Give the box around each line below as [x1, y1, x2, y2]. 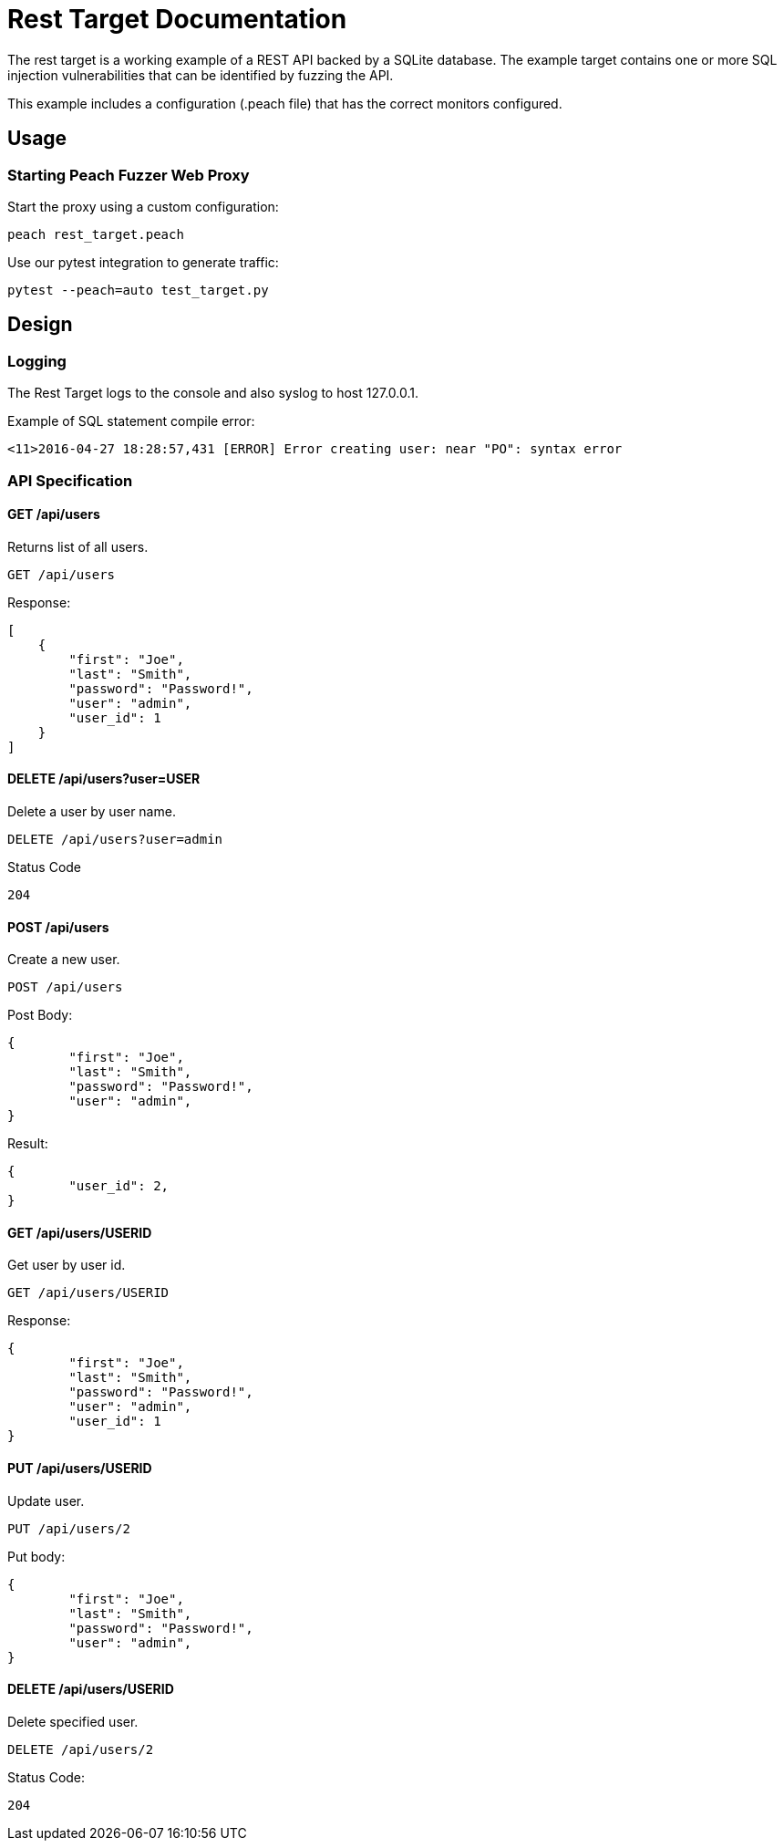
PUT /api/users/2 [7, 1521, 130, 1536]
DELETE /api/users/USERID [7, 1681, 174, 1697]
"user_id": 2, [68, 1178, 170, 1194]
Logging [7, 351, 67, 370]
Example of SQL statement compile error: [7, 413, 255, 430]
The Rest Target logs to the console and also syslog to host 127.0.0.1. [7, 385, 419, 401]
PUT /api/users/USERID [7, 1460, 152, 1477]
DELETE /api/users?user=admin [7, 832, 223, 846]
